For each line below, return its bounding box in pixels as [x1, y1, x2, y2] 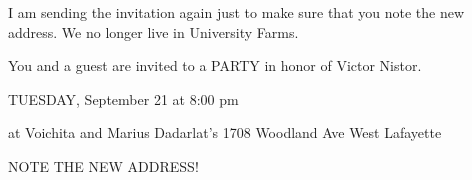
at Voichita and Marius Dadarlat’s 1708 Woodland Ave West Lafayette [8, 122, 442, 143]
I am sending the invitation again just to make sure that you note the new [8, 2, 465, 22]
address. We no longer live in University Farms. [8, 21, 299, 42]
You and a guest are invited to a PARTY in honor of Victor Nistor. [8, 55, 422, 76]
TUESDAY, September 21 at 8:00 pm [8, 88, 239, 109]
